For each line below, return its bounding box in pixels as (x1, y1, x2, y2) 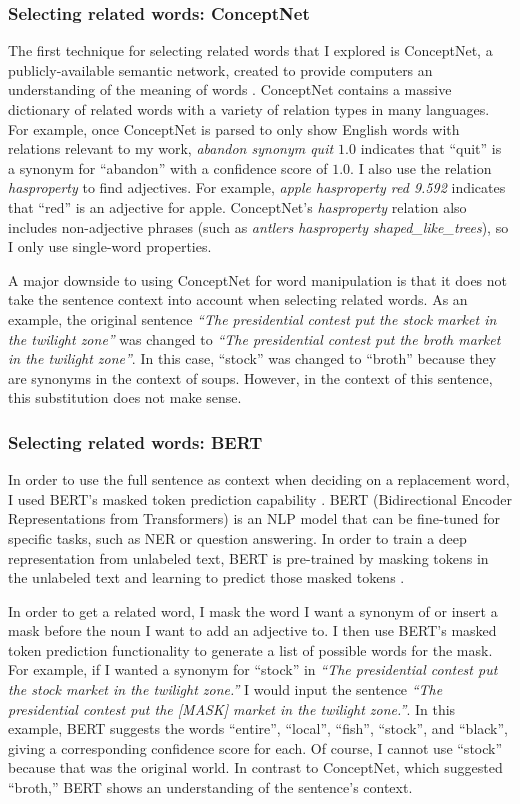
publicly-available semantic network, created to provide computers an (8, 59, 433, 80)
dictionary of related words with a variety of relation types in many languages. (8, 99, 490, 119)
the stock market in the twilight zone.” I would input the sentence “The (8, 679, 443, 700)
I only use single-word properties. (8, 236, 212, 257)
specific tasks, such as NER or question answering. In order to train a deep (8, 527, 467, 548)
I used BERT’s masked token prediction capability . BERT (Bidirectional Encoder (8, 488, 512, 509)
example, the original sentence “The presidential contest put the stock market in (8, 308, 497, 329)
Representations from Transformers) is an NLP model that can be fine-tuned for (8, 508, 500, 529)
